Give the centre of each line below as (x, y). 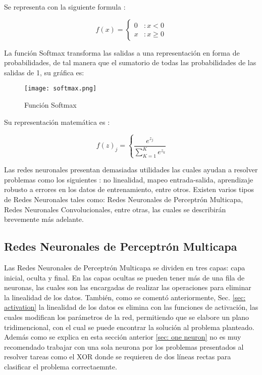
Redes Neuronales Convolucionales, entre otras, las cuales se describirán (115, 209)
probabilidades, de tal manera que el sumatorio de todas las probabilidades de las (130, 62)
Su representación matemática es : (57, 122)
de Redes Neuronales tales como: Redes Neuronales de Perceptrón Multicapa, (124, 199)
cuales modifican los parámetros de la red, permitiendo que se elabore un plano (127, 317)
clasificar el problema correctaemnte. (61, 366)
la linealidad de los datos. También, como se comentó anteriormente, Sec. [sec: (125, 297)
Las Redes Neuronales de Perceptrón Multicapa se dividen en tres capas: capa (125, 267)
